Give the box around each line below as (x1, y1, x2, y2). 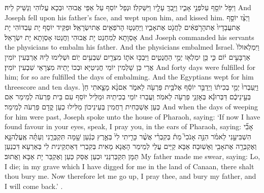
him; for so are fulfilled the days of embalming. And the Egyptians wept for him (5, 71, 254, 82)
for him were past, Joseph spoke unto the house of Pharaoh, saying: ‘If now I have (5, 111, 260, 122)
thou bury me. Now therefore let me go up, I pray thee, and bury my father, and (5, 171, 256, 181)
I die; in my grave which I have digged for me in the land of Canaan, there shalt (5, 161, 254, 171)
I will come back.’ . (5, 180, 63, 191)
